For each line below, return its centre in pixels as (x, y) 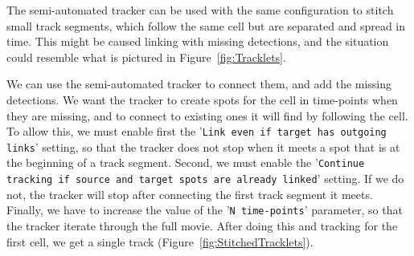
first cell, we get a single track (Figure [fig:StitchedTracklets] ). (160, 241)
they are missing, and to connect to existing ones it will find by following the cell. (207, 115)
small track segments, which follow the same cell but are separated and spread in (206, 25)
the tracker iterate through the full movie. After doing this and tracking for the (202, 226)
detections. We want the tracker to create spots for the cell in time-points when (202, 99)
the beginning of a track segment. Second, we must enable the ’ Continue (186, 163)
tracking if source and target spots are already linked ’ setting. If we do (205, 179)
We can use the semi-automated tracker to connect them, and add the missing (199, 84)
